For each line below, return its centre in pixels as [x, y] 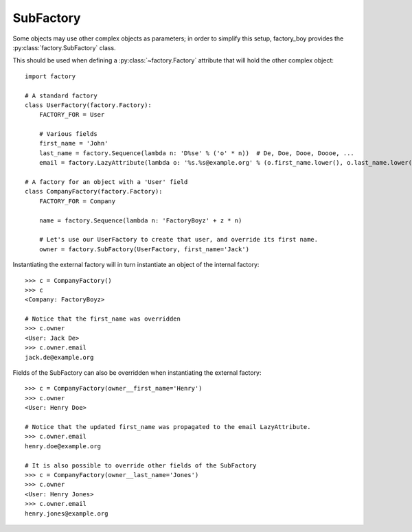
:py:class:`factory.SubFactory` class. [64, 47]
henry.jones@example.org [67, 513]
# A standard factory [61, 95]
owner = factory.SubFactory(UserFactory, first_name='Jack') [144, 249]
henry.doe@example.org [63, 446]
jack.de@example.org [59, 357]
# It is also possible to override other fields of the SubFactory [141, 465]
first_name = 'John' [73, 143]
